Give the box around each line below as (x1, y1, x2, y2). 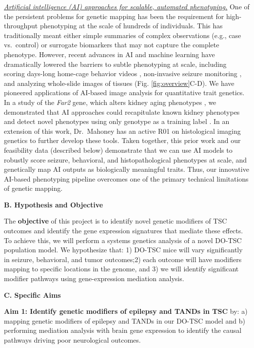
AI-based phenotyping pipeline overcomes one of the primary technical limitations (4, 173, 249, 184)
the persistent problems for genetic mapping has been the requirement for (4, 11, 224, 21)
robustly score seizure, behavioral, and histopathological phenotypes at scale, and (4, 154, 247, 164)
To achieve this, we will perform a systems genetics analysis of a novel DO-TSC (4, 235, 242, 245)
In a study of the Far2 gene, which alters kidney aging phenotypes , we (4, 97, 216, 107)
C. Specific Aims (4, 289, 61, 300)
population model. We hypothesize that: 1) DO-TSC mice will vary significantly (4, 245, 243, 255)
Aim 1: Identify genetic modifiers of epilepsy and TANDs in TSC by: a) (4, 306, 248, 316)
